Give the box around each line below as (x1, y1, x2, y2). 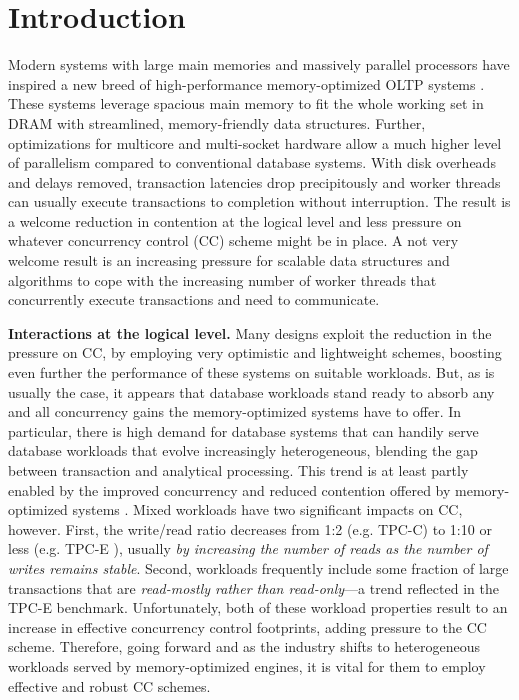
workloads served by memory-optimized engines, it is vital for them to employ (8, 655, 486, 676)
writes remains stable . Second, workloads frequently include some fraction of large (8, 557, 509, 578)
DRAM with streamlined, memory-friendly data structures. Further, (8, 112, 426, 133)
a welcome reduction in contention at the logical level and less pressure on (8, 210, 462, 231)
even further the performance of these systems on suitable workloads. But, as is (8, 362, 495, 383)
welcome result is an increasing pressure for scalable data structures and (8, 250, 450, 271)
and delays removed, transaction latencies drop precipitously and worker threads (8, 171, 501, 192)
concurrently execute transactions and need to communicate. (8, 289, 380, 310)
